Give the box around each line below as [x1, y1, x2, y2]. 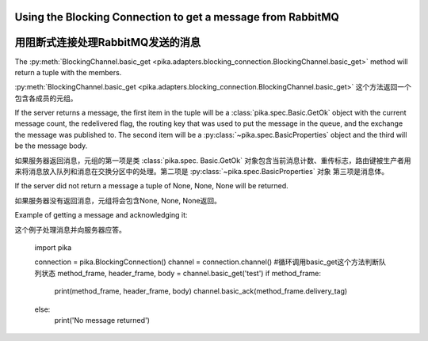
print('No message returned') [54, 315, 151, 324]
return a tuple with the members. [14, 67, 122, 77]
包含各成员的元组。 [14, 93, 78, 103]
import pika [34, 243, 72, 252]
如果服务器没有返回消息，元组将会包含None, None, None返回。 [14, 195, 222, 205]
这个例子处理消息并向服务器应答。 [14, 225, 126, 234]
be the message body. [14, 141, 88, 150]
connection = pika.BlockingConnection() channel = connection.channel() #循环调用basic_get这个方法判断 [34, 257, 380, 267]
